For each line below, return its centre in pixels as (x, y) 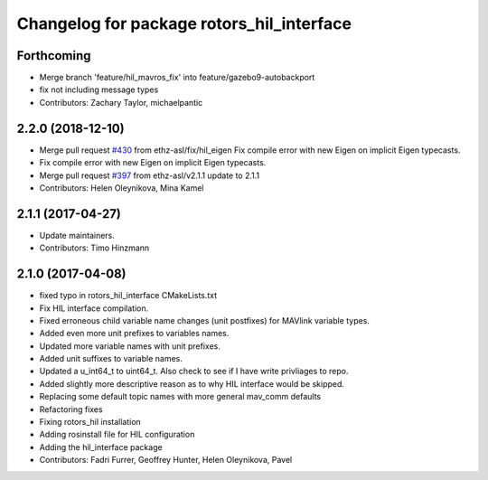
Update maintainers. (77, 235)
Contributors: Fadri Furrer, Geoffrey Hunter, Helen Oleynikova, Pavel (166, 460)
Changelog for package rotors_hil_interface (184, 24)
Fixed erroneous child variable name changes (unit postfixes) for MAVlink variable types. (205, 320)
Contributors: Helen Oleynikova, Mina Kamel (122, 188)
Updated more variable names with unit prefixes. (130, 346)
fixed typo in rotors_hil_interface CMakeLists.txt (128, 296)
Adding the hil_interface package (101, 447)
